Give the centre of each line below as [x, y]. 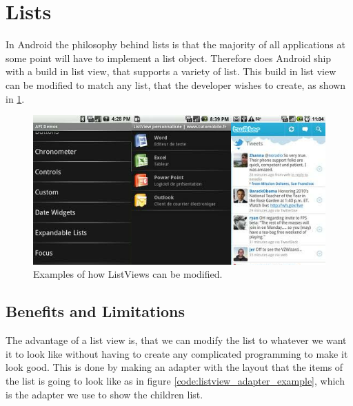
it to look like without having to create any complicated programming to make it [177, 353]
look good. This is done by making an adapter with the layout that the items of [174, 367]
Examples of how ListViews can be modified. [128, 274]
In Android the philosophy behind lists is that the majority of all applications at [175, 44]
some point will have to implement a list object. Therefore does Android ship [169, 58]
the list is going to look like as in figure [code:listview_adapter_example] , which [175, 380]
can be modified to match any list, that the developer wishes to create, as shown [176, 84]
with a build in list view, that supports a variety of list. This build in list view [171, 71]
